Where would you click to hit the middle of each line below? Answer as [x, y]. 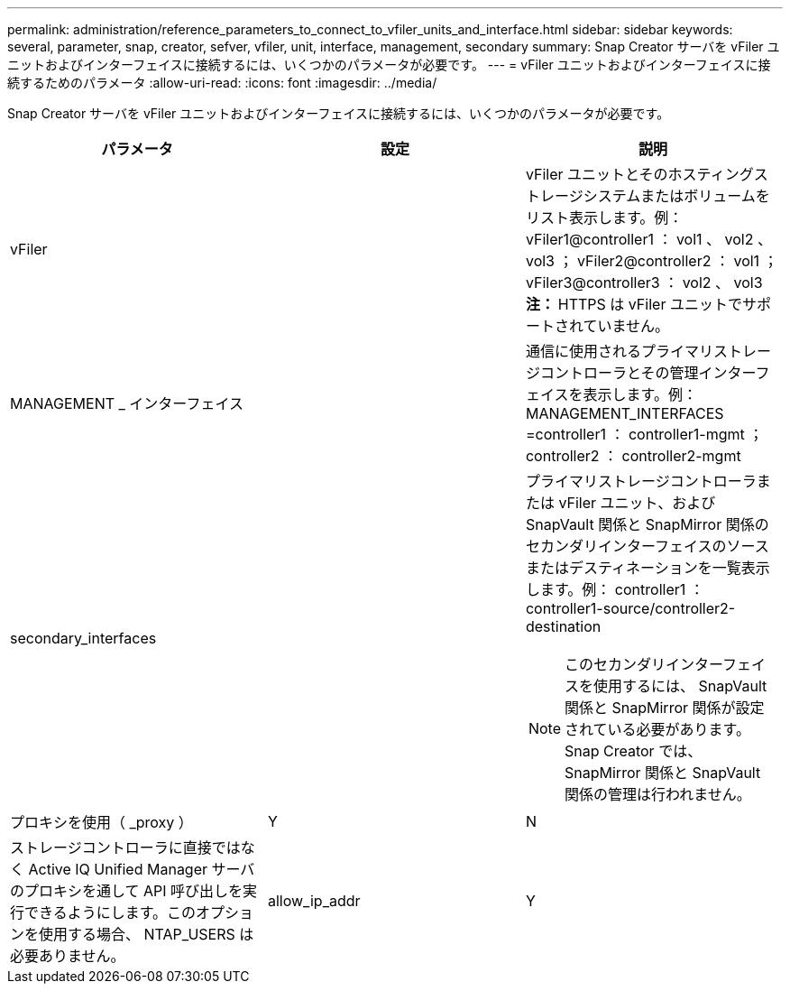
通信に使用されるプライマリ [619, 351]
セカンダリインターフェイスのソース [647, 546]
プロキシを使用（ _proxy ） [101, 822]
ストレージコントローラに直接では [125, 847]
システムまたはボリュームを [676, 196]
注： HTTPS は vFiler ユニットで [634, 304]
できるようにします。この [110, 912]
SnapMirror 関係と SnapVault [663, 773]
